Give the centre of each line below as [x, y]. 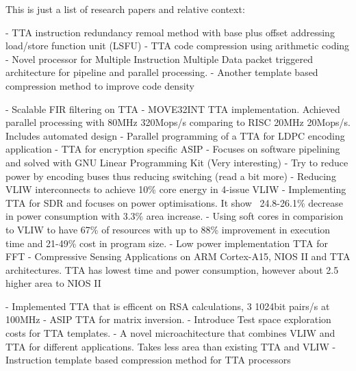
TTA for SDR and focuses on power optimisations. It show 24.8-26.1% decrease [174, 202]
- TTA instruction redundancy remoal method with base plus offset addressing [170, 32]
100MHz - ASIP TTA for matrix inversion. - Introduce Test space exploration [168, 319]
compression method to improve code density [100, 85]
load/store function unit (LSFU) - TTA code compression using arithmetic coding [178, 46]
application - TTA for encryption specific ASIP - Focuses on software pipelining [173, 149]
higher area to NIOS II [53, 283]
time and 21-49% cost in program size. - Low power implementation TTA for [167, 243]
